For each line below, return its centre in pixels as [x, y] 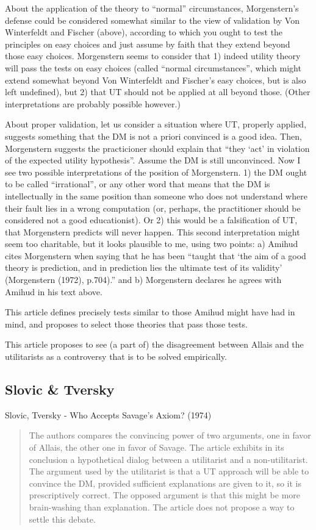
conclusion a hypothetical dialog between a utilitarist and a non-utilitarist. [168, 459]
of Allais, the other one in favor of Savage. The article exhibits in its [156, 447]
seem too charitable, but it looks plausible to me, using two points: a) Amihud [152, 244]
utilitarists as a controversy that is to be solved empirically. [116, 356]
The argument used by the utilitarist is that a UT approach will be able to [169, 471]
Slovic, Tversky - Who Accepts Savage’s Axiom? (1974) [108, 414]
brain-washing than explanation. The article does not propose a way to [162, 507]
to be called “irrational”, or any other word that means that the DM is [138, 184]
